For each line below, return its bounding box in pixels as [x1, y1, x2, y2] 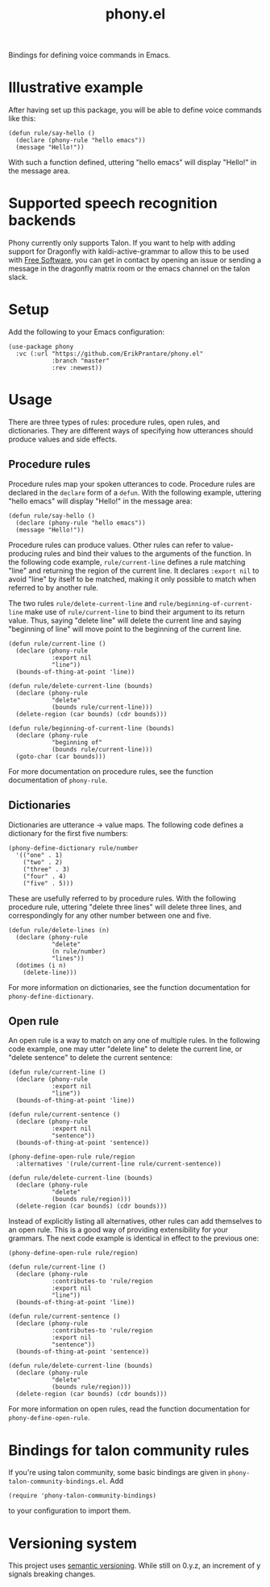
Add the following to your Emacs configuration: [8, 327, 165, 337]
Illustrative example [8, 78, 143, 97]
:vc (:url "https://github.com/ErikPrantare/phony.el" [15, 350, 204, 358]
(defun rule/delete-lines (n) [8, 926, 110, 934]
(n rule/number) [51, 947, 106, 955]
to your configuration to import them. [8, 1506, 131, 1515]
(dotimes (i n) [15, 961, 67, 969]
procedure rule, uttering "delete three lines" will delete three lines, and [8, 901, 242, 911]
